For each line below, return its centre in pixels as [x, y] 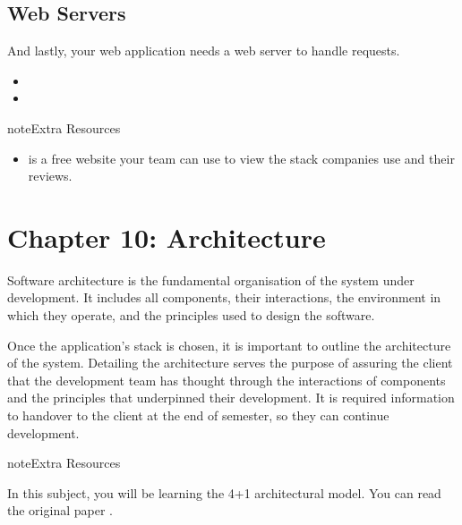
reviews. [50, 176]
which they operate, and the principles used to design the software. [191, 315]
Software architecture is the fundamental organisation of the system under [211, 279]
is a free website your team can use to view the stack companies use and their [241, 158]
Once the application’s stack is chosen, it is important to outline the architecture [229, 345]
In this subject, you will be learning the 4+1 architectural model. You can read [224, 492]
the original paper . [60, 510]
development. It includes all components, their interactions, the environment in [224, 297]
